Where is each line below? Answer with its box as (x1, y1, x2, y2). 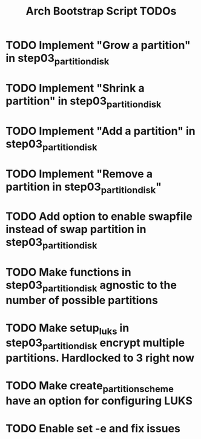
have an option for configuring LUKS (5, 393, 193, 407)
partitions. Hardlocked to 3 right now (5, 351, 195, 365)
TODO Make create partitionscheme (5, 379, 174, 395)
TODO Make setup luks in (5, 321, 130, 337)
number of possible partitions (5, 293, 159, 307)
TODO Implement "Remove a (5, 167, 153, 180)
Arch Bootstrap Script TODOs (25, 4, 177, 18)
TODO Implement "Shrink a (5, 81, 145, 95)
